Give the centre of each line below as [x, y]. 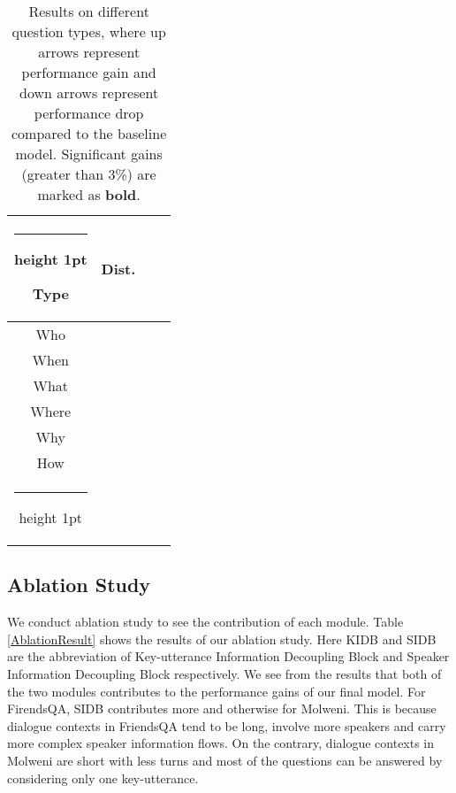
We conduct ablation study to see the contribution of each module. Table [205, 622]
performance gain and [89, 72]
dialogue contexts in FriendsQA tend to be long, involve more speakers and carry [227, 725]
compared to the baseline [89, 133]
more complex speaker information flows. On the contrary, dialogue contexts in [221, 743]
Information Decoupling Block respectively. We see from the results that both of [224, 673]
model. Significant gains [89, 154]
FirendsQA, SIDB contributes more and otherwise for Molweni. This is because [222, 708]
